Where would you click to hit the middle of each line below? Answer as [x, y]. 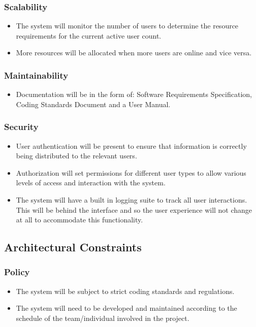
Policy [17, 272]
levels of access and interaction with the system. [91, 183]
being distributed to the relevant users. [76, 156]
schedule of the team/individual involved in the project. [103, 318]
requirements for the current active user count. [89, 35]
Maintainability [36, 75]
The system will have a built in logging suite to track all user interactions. [132, 200]
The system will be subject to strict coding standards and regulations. [125, 291]
